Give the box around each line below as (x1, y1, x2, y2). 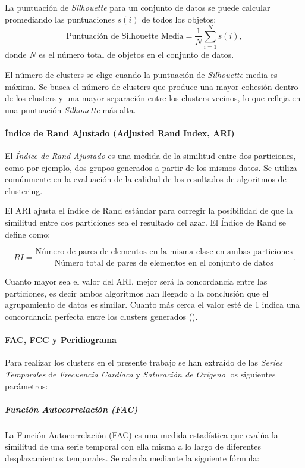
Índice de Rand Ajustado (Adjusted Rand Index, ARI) (5, 126, 235, 139)
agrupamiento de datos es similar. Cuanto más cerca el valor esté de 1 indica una (5, 298, 300, 311)
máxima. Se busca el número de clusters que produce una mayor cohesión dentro (5, 80, 298, 92)
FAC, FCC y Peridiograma (5, 333, 117, 346)
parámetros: (5, 379, 48, 392)
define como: (5, 227, 51, 240)
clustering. (5, 184, 43, 196)
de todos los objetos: (142, 13, 216, 25)
